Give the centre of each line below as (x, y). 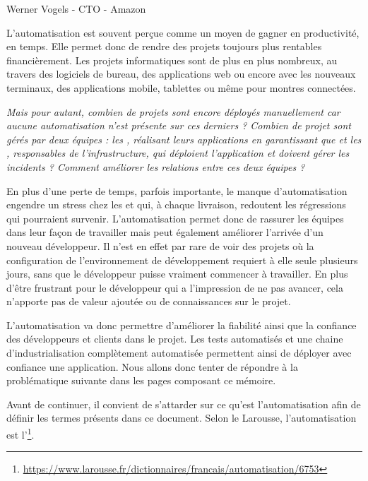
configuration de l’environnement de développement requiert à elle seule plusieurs (182, 260)
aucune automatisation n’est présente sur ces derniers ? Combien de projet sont (179, 125)
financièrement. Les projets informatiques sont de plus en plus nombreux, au (172, 60)
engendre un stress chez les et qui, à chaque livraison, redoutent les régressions (176, 204)
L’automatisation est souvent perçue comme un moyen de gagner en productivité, (183, 32)
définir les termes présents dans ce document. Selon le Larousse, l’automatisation (182, 418)
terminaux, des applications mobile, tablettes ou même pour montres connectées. (181, 87)
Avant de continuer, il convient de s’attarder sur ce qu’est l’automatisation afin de (184, 404)
